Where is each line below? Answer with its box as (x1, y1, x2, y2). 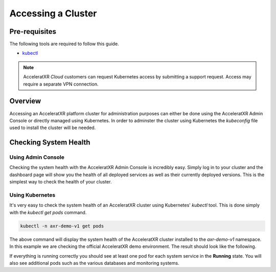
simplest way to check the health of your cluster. (9, 179, 112, 185)
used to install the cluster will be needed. (9, 124, 96, 131)
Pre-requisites (9, 27, 56, 36)
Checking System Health (9, 138, 90, 147)
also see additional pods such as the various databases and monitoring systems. (9, 260, 179, 266)
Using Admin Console (9, 154, 65, 161)
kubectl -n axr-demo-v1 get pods (20, 223, 104, 229)
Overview (9, 97, 41, 106)
